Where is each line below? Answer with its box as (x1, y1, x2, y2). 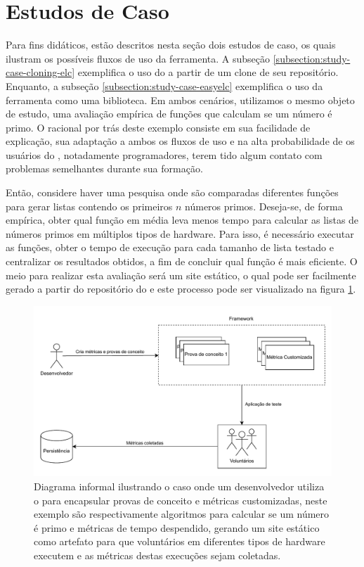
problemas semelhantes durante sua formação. (6, 161, 203, 176)
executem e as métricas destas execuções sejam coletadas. (34, 548, 281, 563)
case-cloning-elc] (6, 65, 75, 79)
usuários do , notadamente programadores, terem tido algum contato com (6, 147, 323, 162)
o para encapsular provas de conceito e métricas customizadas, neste (34, 492, 327, 507)
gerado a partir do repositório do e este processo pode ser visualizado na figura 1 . (6, 281, 356, 296)
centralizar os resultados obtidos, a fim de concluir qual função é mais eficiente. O (6, 254, 358, 269)
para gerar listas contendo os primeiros (6, 198, 173, 213)
